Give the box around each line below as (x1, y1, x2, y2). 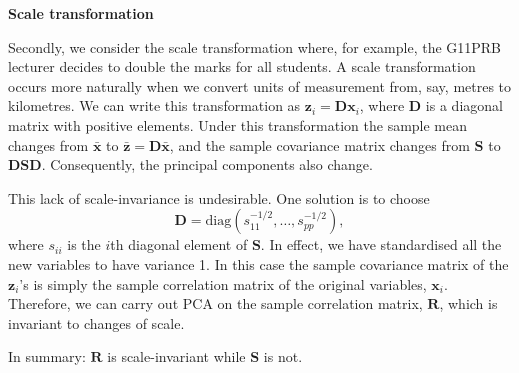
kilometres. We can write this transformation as (8, 95, 301, 116)
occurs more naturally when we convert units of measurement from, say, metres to (8, 75, 512, 96)
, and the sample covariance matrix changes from (169, 134, 470, 155)
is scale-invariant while (107, 346, 246, 367)
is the (67, 234, 101, 255)
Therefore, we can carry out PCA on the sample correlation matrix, (8, 293, 423, 314)
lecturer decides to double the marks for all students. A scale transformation (8, 56, 476, 77)
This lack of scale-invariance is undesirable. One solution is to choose (8, 187, 430, 208)
